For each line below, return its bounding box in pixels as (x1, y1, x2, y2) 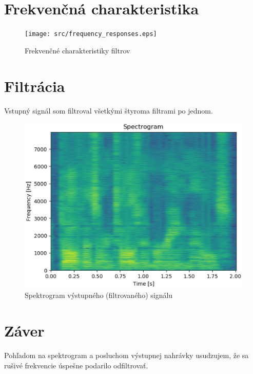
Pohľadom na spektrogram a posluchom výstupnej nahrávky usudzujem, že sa (4, 350, 249, 361)
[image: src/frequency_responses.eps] (25, 30, 157, 38)
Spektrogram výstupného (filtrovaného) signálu (25, 290, 173, 301)
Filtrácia (4, 75, 65, 96)
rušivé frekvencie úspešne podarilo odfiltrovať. (4, 360, 148, 370)
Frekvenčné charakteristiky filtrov (25, 45, 130, 55)
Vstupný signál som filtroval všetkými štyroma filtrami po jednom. (4, 105, 213, 116)
